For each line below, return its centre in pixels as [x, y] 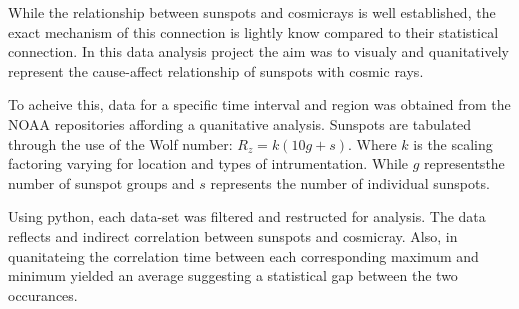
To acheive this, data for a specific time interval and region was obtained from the [259, 104]
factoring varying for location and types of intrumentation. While [208, 163]
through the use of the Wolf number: [120, 143]
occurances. [43, 294]
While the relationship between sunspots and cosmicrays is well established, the [252, 12]
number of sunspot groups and [101, 182]
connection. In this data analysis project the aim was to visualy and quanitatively [258, 51]
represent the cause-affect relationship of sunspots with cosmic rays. [216, 70]
